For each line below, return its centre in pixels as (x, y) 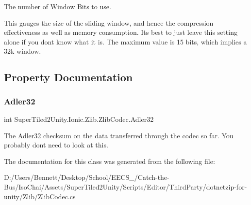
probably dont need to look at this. (56, 145)
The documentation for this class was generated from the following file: (109, 161)
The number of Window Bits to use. (58, 6)
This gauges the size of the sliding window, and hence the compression (109, 22)
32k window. (23, 51)
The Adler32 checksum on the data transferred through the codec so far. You (119, 135)
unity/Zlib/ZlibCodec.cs (40, 196)
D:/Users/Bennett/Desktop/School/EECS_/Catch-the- (87, 177)
